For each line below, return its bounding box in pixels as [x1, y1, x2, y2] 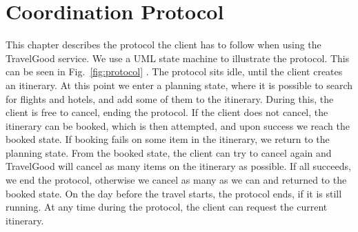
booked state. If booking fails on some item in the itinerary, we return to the [6, 132, 330, 146]
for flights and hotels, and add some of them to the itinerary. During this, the [6, 91, 334, 106]
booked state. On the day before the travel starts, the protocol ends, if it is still [6, 186, 342, 200]
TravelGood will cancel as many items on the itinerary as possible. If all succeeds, [6, 159, 351, 173]
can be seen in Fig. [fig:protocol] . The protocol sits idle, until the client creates [6, 64, 343, 79]
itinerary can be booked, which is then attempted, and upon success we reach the [6, 118, 350, 133]
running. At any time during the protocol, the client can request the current [6, 200, 328, 214]
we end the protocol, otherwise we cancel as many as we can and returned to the [6, 173, 347, 187]
